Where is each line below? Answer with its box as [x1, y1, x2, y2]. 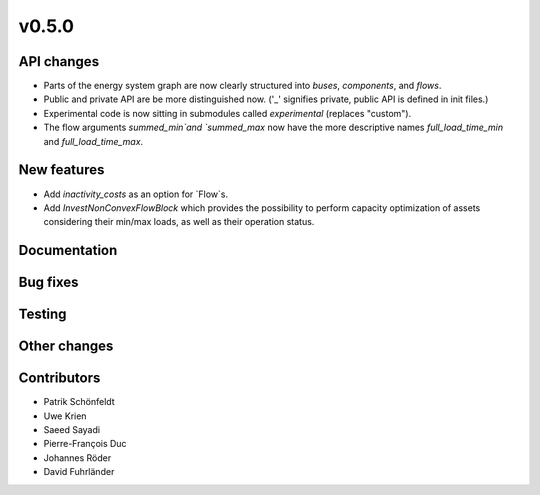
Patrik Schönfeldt [43, 396, 115, 408]
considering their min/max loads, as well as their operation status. [43, 216, 315, 228]
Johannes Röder [43, 451, 112, 464]
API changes [18, 53, 100, 70]
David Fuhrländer [43, 466, 115, 478]
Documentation [18, 242, 118, 259]
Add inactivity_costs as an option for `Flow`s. [43, 188, 229, 200]
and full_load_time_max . [43, 135, 144, 147]
